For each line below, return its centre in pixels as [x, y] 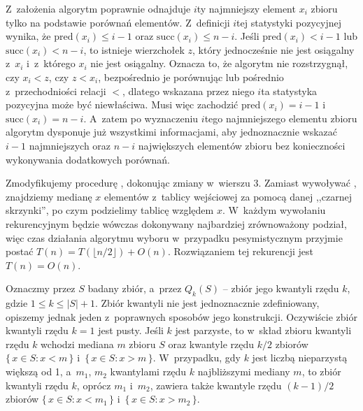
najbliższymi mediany [244, 372]
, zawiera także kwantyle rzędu [216, 385]
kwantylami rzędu [148, 372]
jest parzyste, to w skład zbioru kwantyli [263, 330]
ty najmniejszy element [246, 8]
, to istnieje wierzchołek [134, 49]
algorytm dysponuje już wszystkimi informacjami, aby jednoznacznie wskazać [172, 132]
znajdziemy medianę [49, 196]
